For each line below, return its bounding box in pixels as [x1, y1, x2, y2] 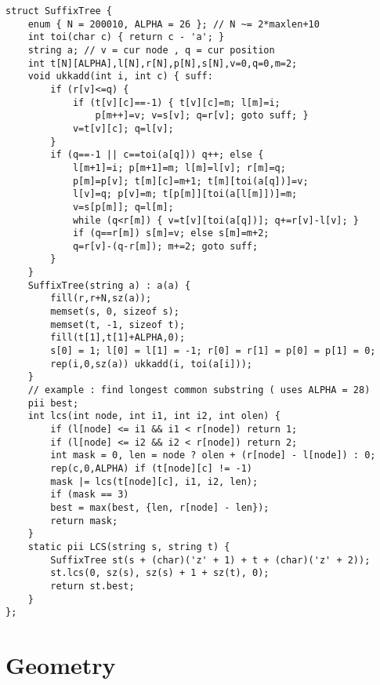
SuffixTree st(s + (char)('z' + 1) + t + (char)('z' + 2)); [50, 554, 371, 566]
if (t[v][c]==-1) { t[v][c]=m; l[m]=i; [72, 97, 280, 108]
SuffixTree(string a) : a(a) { [27, 279, 191, 291]
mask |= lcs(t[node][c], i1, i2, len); [50, 475, 259, 487]
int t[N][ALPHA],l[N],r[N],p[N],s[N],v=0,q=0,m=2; [27, 57, 298, 69]
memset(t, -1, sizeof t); [50, 319, 186, 330]
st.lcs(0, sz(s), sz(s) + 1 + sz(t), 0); [50, 567, 270, 579]
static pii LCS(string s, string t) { [27, 541, 230, 552]
